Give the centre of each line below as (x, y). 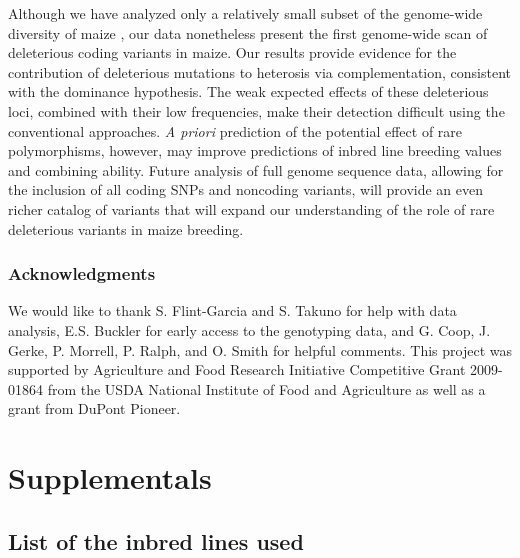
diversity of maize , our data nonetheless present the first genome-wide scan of (248, 32)
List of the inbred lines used (156, 540)
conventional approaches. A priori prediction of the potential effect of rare (235, 130)
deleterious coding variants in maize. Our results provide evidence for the (232, 52)
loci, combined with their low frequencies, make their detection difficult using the (256, 110)
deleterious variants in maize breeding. (126, 228)
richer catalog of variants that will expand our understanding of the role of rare (251, 208)
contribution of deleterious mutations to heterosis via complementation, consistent (260, 71)
